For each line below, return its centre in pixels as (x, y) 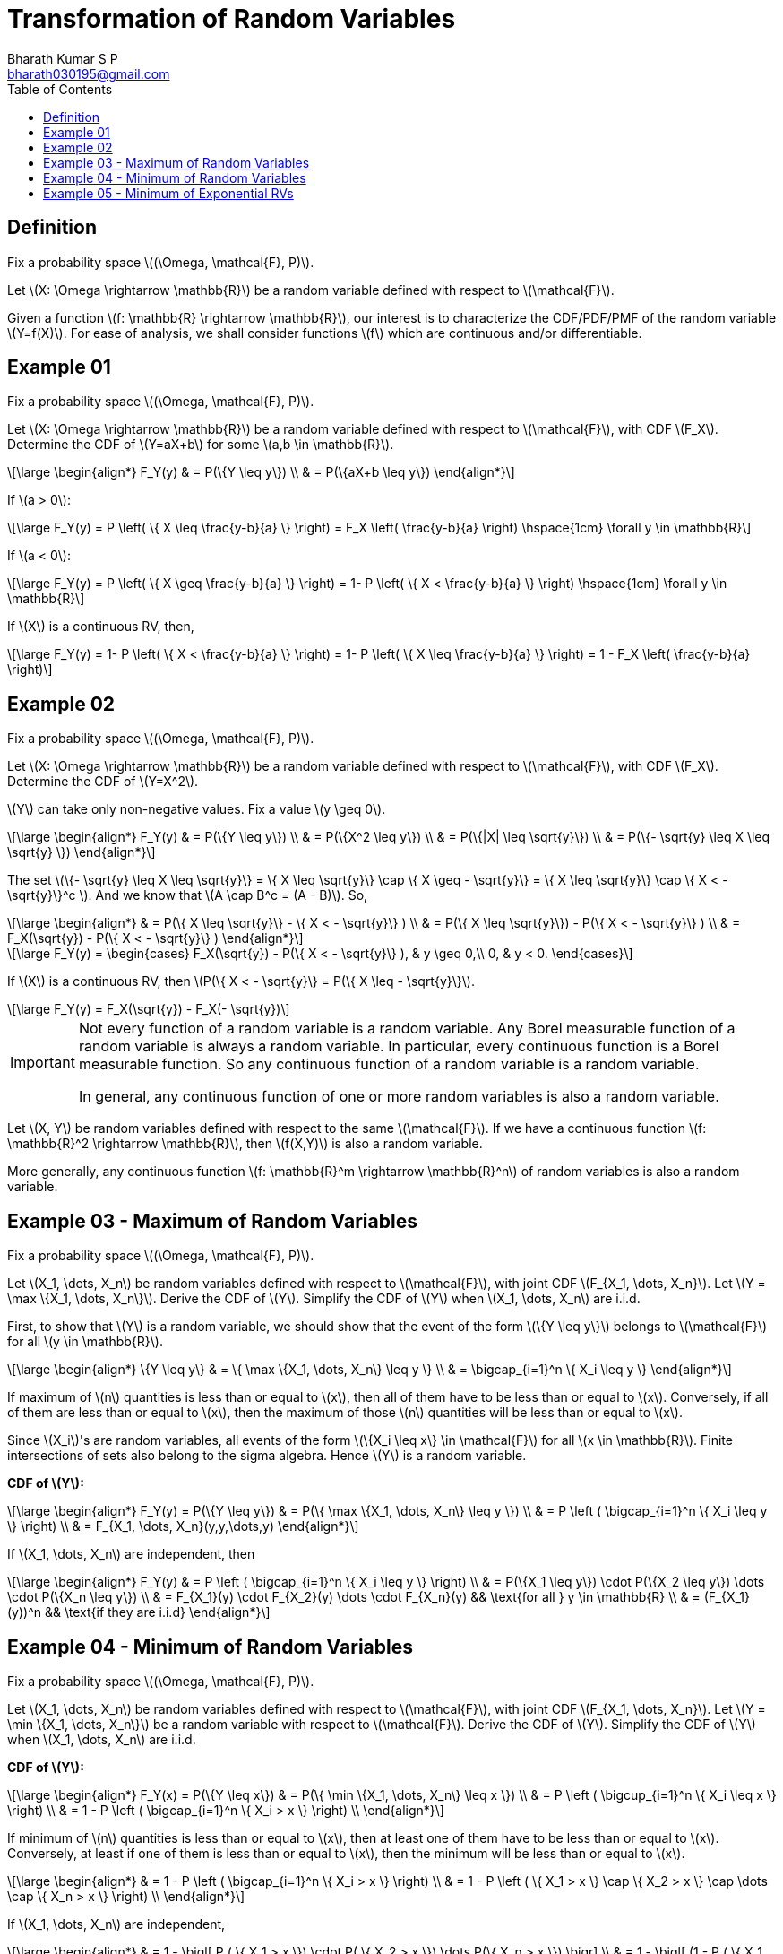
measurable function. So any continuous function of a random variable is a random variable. (389, 1064)
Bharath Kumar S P (63, 58)
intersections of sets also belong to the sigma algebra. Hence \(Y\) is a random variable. (267, 1456)
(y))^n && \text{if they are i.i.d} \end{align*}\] (139, 1612)
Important (43, 1063)
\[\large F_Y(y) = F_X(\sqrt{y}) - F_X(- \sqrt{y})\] (149, 1009)
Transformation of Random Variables (232, 19)
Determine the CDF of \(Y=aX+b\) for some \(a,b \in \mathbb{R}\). (201, 445)
